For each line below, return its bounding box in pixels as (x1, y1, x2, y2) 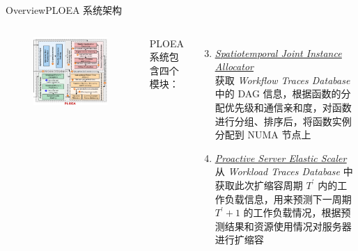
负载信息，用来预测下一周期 (224, 191, 352, 206)
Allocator (215, 59, 254, 74)
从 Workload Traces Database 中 (215, 164, 353, 179)
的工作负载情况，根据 (243, 205, 341, 220)
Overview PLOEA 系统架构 (6, 3, 123, 17)
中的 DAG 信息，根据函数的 (215, 86, 341, 101)
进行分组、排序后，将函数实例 (215, 113, 352, 128)
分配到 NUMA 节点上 (215, 127, 311, 142)
